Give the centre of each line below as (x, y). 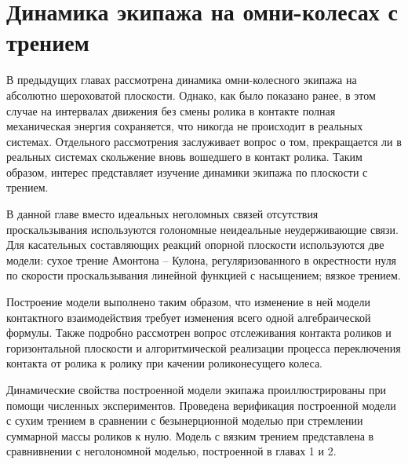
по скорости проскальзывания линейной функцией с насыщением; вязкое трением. (204, 275)
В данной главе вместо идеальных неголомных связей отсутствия (162, 214)
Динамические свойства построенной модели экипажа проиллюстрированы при (196, 389)
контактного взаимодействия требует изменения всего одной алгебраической (189, 317)
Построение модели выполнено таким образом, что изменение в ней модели (189, 302)
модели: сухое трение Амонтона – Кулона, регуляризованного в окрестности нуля (202, 259)
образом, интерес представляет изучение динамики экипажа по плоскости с (187, 172)
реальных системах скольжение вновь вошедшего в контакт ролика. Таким (184, 157)
